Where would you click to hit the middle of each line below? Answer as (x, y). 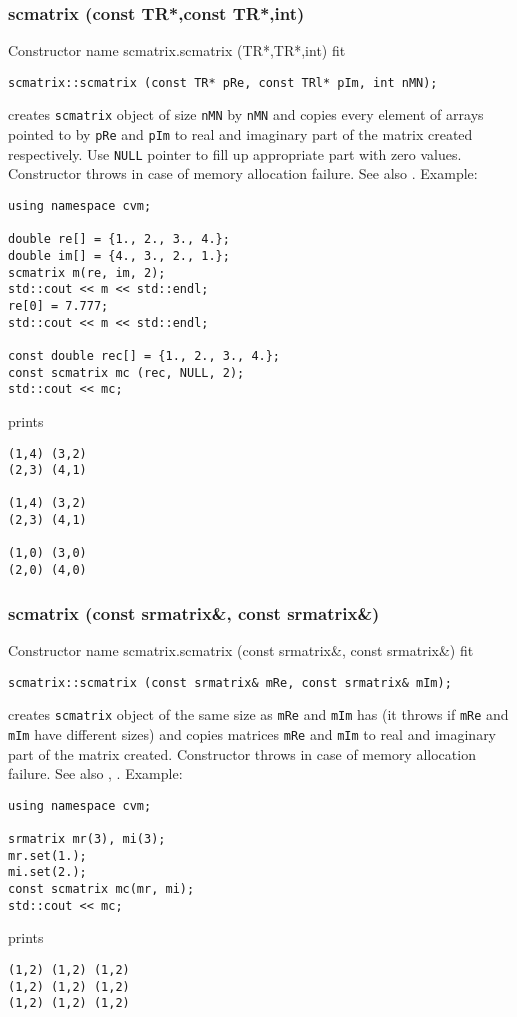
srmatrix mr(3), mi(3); (87, 839)
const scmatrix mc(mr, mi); (101, 889)
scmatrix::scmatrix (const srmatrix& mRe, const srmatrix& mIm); (230, 682)
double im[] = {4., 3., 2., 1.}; (119, 256)
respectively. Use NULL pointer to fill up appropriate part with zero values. (235, 153)
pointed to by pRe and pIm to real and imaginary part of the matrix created (240, 134)
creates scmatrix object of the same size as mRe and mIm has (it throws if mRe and (258, 714)
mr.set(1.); (47, 855)
